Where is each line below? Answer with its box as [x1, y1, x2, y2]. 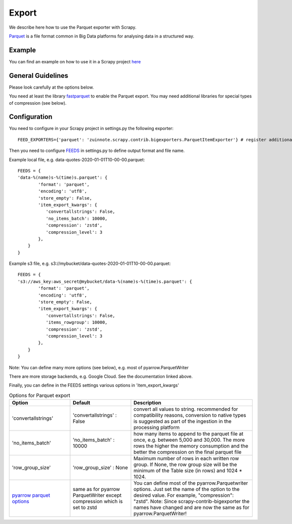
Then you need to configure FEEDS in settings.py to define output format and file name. [9, 148, 185, 153]
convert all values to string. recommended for [133, 406, 238, 412]
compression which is [73, 498, 123, 505]
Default [73, 399, 91, 406]
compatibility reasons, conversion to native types [133, 412, 246, 419]
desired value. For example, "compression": [133, 492, 234, 499]
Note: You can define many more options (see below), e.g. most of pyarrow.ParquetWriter [9, 364, 189, 370]
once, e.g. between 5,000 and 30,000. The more [133, 436, 245, 443]
